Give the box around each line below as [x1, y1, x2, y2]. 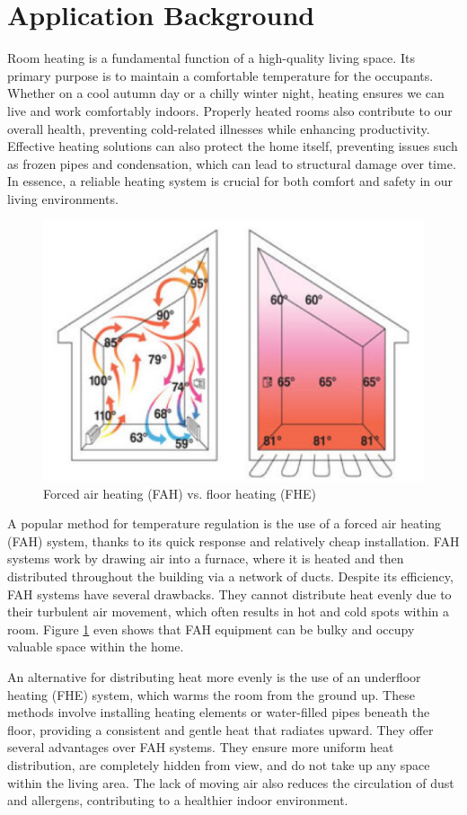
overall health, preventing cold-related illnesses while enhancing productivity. [7, 119, 430, 137]
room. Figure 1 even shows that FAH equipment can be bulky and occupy [7, 619, 415, 638]
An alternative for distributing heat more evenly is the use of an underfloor [7, 668, 421, 687]
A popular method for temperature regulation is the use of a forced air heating [7, 514, 442, 533]
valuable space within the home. [7, 637, 184, 656]
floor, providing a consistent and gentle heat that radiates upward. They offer [7, 720, 434, 739]
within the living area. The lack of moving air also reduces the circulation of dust [7, 773, 454, 792]
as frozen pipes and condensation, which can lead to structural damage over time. [7, 154, 456, 173]
